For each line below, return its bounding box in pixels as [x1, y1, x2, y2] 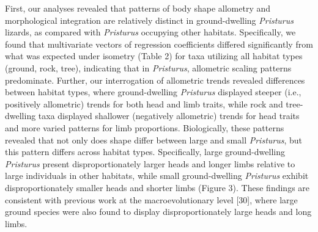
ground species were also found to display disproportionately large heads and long [5, 205, 312, 218]
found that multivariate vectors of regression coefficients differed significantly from [5, 37, 313, 50]
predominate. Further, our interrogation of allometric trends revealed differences [5, 73, 305, 86]
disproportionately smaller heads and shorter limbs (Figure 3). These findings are [5, 181, 310, 194]
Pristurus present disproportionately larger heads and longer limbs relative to [5, 157, 295, 170]
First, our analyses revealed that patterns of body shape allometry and [5, 2, 271, 14]
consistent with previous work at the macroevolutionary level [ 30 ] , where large [5, 193, 298, 206]
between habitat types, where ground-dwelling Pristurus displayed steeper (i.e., [5, 85, 301, 98]
